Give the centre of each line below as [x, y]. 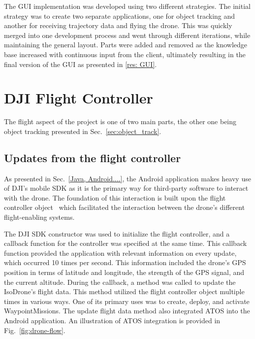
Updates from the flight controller [93, 157]
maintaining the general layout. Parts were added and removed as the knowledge [126, 45]
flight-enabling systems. [39, 217]
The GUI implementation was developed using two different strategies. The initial [127, 6]
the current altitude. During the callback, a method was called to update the [120, 282]
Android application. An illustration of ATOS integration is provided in [112, 320]
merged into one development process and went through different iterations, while [127, 35]
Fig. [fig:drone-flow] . [35, 330]
